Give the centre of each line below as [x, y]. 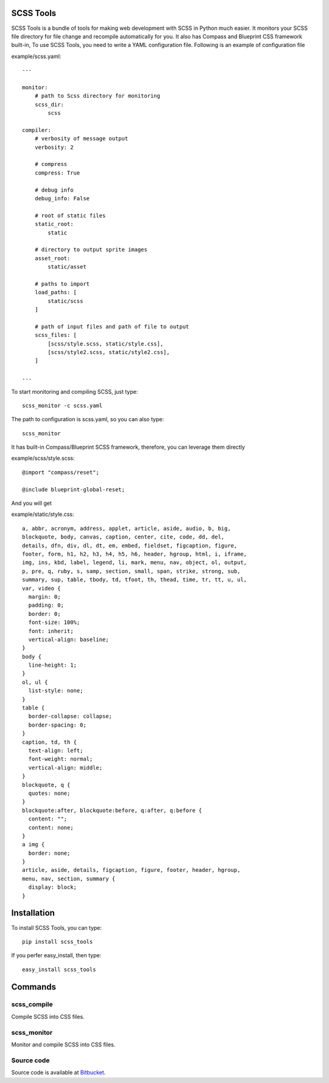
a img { [34, 845]
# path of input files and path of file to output [112, 326]
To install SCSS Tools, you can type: [57, 927]
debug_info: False [62, 198]
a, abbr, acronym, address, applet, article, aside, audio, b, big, [126, 528]
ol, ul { [35, 682]
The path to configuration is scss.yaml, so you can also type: [88, 419]
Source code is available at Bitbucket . [58, 1073]
